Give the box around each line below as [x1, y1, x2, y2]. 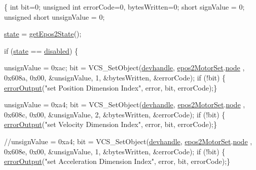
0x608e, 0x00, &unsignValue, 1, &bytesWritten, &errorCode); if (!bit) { [4, 146, 226, 156]
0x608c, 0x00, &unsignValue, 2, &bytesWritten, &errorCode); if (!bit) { [4, 109, 226, 119]
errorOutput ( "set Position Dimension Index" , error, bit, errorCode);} [4, 82, 217, 93]
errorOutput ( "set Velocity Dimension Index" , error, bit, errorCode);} [4, 119, 217, 130]
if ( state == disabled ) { [4, 45, 79, 56]
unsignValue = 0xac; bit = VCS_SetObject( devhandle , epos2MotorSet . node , [4, 62, 245, 73]
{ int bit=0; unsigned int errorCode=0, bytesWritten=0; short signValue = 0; [4, 2, 245, 12]
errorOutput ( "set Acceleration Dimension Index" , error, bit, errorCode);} [4, 156, 231, 166]
